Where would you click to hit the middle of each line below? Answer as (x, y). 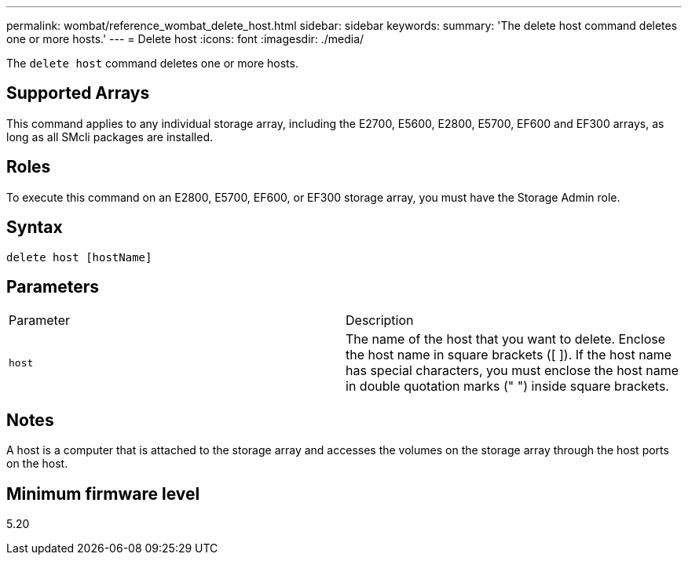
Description (380, 321)
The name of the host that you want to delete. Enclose (506, 339)
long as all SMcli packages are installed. (110, 137)
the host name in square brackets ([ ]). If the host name (509, 355)
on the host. (37, 464)
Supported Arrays (78, 93)
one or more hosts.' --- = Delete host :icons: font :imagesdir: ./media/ (185, 39)
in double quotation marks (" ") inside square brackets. (507, 386)
